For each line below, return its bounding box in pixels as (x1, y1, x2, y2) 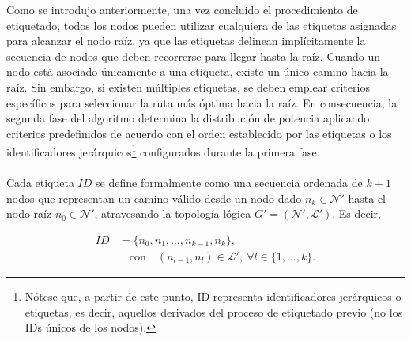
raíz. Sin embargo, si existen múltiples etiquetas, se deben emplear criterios (6, 78, 370, 95)
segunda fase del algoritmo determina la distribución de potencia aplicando (6, 110, 370, 126)
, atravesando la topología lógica (94, 205, 251, 222)
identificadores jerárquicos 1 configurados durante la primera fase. (6, 141, 320, 159)
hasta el (348, 189, 386, 206)
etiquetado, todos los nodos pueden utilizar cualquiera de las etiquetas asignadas (6, 17, 397, 33)
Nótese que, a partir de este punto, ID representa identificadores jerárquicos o (25, 288, 402, 305)
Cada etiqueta (6, 174, 74, 191)
